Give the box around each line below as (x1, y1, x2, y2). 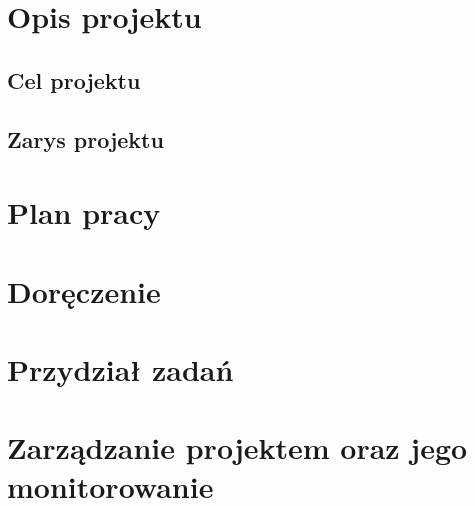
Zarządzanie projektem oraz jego (7, 427, 468, 468)
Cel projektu (7, 64, 141, 95)
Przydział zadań (7, 348, 234, 389)
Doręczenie (7, 270, 161, 311)
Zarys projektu (7, 123, 164, 154)
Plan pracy (7, 192, 161, 233)
